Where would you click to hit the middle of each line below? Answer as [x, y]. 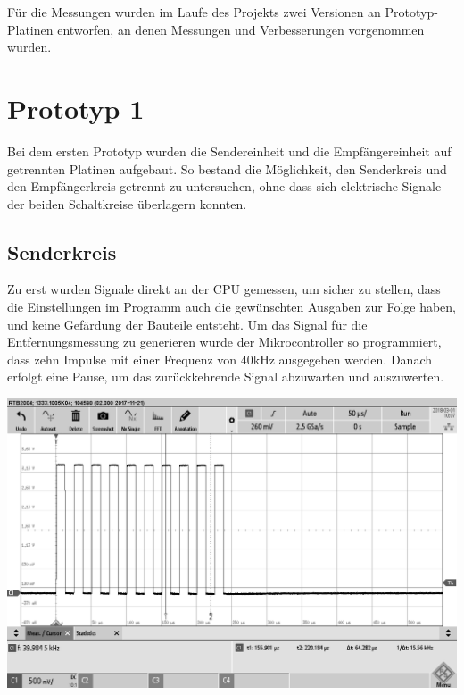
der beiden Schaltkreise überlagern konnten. [127, 203]
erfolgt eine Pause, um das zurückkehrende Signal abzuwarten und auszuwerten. [226, 377]
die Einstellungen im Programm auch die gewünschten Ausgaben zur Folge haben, [232, 307]
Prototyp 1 [76, 108]
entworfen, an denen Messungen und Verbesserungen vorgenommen [241, 29]
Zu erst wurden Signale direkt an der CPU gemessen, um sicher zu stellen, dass [224, 289]
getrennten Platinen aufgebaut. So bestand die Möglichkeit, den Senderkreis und [227, 168]
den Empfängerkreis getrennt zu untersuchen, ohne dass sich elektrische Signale [224, 186]
